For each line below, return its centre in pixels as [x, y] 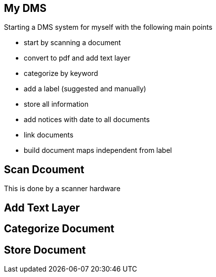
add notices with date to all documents [87, 120]
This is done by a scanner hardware [62, 189]
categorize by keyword [61, 73]
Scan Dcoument [44, 169]
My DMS [25, 8]
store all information [56, 104]
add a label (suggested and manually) [85, 89]
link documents [49, 135]
